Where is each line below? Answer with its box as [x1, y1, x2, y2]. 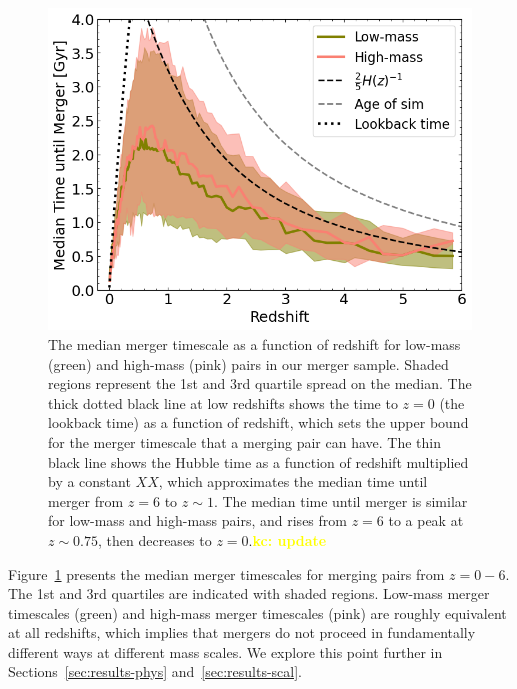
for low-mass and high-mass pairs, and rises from [48, 510, 347, 531]
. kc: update [248, 529, 327, 550]
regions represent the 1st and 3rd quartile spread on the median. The [48, 373, 472, 394]
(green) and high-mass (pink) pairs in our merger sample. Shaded [48, 353, 449, 374]
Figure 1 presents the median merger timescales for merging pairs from [8, 563, 445, 584]
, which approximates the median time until [158, 471, 428, 492]
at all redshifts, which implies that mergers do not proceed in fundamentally [8, 622, 476, 643]
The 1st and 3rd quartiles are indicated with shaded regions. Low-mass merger [8, 583, 490, 604]
